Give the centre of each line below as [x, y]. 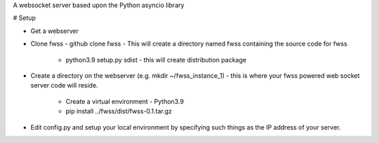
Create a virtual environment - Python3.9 [125, 101]
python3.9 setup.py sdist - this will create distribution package [156, 60]
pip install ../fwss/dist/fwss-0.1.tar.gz [119, 111]
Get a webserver [54, 31]
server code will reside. [64, 86]
